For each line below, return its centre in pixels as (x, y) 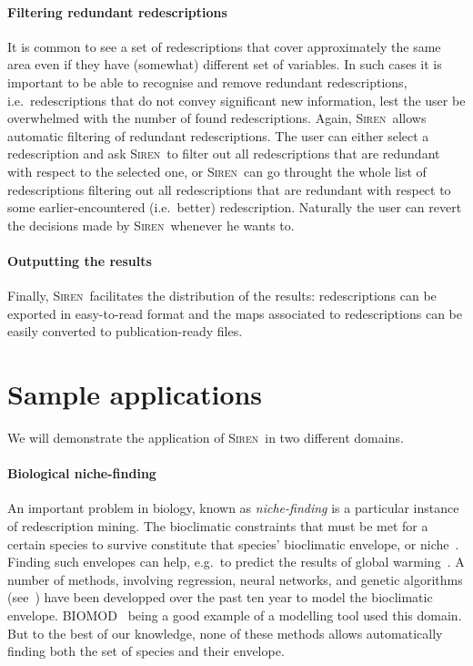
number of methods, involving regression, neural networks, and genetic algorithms (235, 579)
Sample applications (135, 394)
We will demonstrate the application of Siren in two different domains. (206, 438)
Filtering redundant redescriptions (117, 11)
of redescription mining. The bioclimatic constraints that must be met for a (218, 526)
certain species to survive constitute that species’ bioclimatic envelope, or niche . (233, 543)
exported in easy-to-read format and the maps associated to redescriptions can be (235, 313)
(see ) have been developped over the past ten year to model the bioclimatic (220, 597)
